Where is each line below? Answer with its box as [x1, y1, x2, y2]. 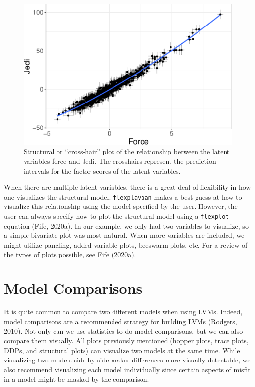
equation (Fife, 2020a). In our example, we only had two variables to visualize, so [4, 220, 249, 231]
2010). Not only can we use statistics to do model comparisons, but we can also [4, 326, 243, 336]
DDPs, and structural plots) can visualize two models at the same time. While [4, 345, 240, 355]
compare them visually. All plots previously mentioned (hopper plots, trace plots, [4, 335, 249, 345]
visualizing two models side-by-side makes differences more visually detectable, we [4, 355, 251, 365]
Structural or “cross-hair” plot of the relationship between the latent [24, 146, 230, 156]
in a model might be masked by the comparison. [4, 374, 149, 384]
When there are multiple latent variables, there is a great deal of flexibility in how [4, 182, 251, 192]
